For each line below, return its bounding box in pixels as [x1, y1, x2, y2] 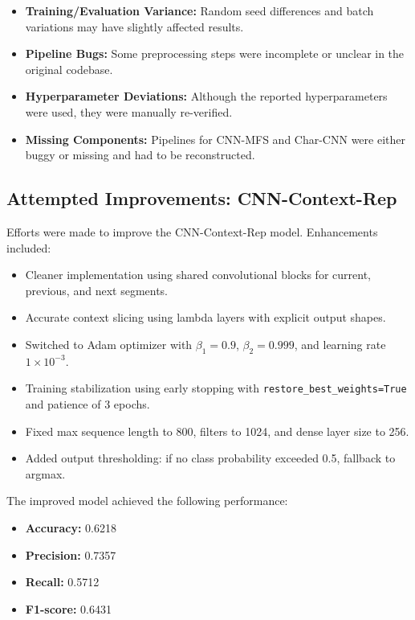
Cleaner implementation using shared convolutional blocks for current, [25, 266, 371, 283]
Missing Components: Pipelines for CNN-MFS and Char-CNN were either [25, 130, 405, 147]
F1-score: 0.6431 [25, 600, 112, 617]
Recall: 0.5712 [25, 573, 100, 590]
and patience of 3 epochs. [25, 395, 150, 412]
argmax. [25, 465, 66, 482]
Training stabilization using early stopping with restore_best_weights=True [25, 380, 407, 396]
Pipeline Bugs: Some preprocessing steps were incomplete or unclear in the [25, 45, 405, 62]
